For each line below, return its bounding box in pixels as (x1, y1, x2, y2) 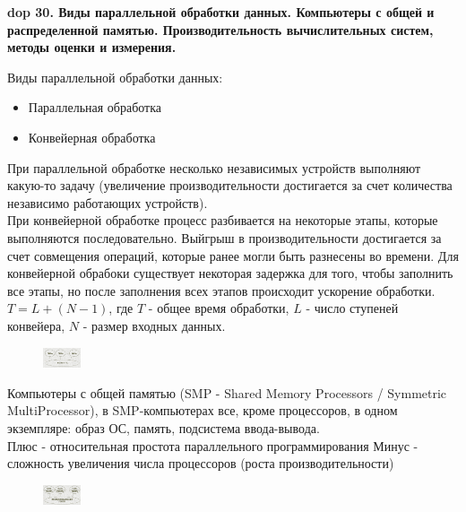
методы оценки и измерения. (7, 38, 177, 56)
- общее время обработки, (148, 299, 289, 317)
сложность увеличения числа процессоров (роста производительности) (7, 454, 394, 473)
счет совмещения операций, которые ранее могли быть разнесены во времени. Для (7, 246, 459, 265)
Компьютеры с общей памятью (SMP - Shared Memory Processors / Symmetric (7, 383, 447, 402)
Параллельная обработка (28, 98, 162, 117)
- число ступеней (306, 299, 399, 317)
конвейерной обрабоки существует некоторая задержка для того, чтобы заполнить (7, 264, 453, 282)
